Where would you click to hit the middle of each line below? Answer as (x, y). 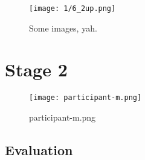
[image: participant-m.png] (85, 98)
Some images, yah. (63, 28)
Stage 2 (36, 69)
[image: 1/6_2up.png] (72, 8)
